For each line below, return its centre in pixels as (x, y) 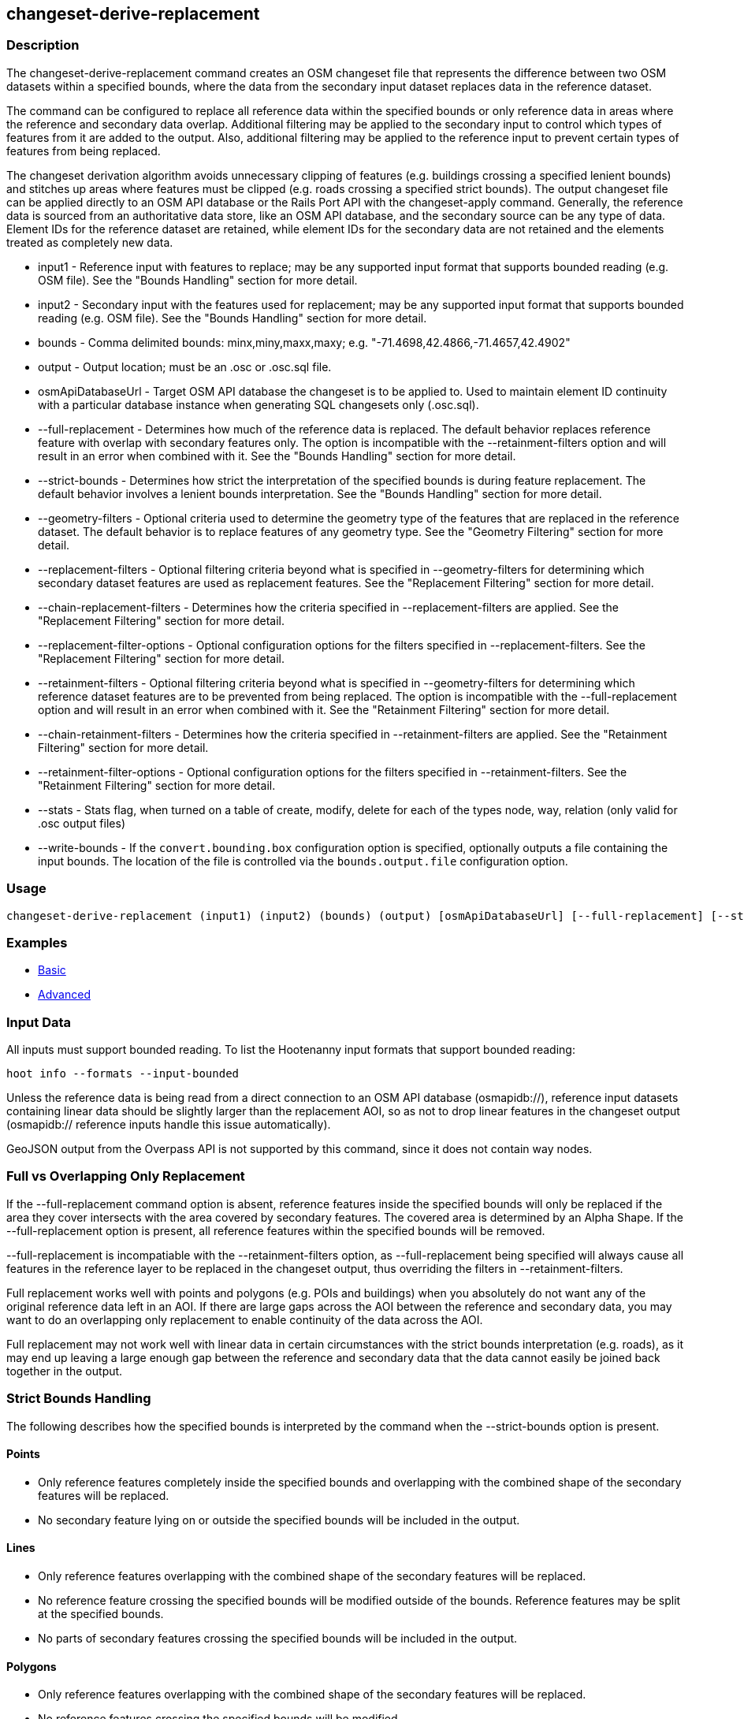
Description (43, 45)
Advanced (64, 995)
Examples (37, 942)
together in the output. (65, 1371)
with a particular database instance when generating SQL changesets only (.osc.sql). (259, 404)
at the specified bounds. (101, 1613)
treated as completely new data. (90, 242)
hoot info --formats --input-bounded (123, 1074)
